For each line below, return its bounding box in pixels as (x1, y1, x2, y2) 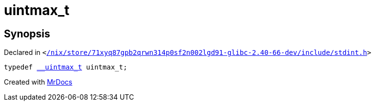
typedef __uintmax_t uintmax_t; (4, 63, 127, 71)
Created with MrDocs (4, 78, 73, 87)
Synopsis (4, 27, 50, 40)
